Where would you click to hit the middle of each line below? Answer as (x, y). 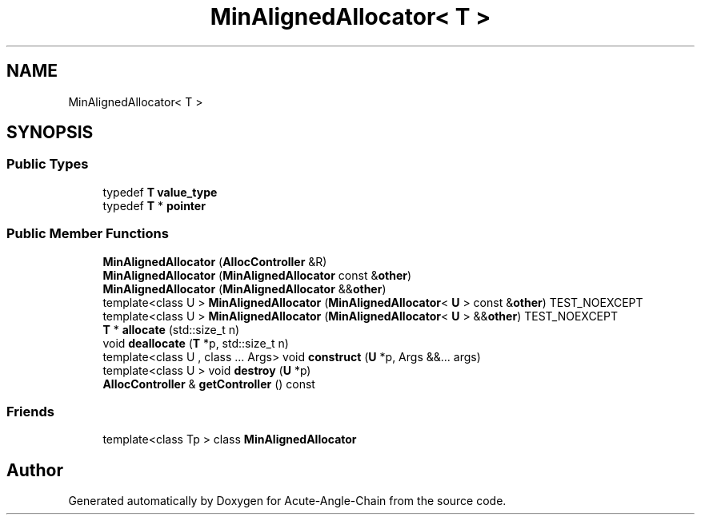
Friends (30, 411)
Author (35, 470)
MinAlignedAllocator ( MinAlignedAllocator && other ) (244, 288)
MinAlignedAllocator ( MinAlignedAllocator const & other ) (257, 275)
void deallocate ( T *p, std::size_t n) (196, 343)
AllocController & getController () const (209, 384)
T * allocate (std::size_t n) (171, 329)
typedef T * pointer (154, 205)
